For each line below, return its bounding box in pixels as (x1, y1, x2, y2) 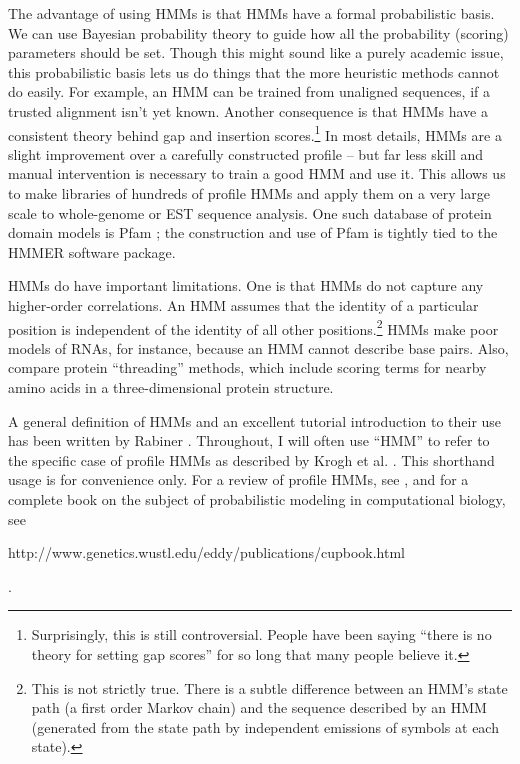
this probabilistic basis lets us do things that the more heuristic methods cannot (8, 61, 500, 82)
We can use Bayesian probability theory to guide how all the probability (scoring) (8, 22, 509, 43)
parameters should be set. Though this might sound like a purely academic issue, (8, 42, 504, 63)
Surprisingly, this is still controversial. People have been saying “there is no (31, 624, 492, 645)
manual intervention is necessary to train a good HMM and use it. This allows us (8, 163, 506, 184)
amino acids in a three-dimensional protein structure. (8, 377, 334, 397)
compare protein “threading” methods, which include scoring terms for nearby (8, 357, 487, 378)
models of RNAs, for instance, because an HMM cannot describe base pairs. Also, (8, 337, 509, 358)
